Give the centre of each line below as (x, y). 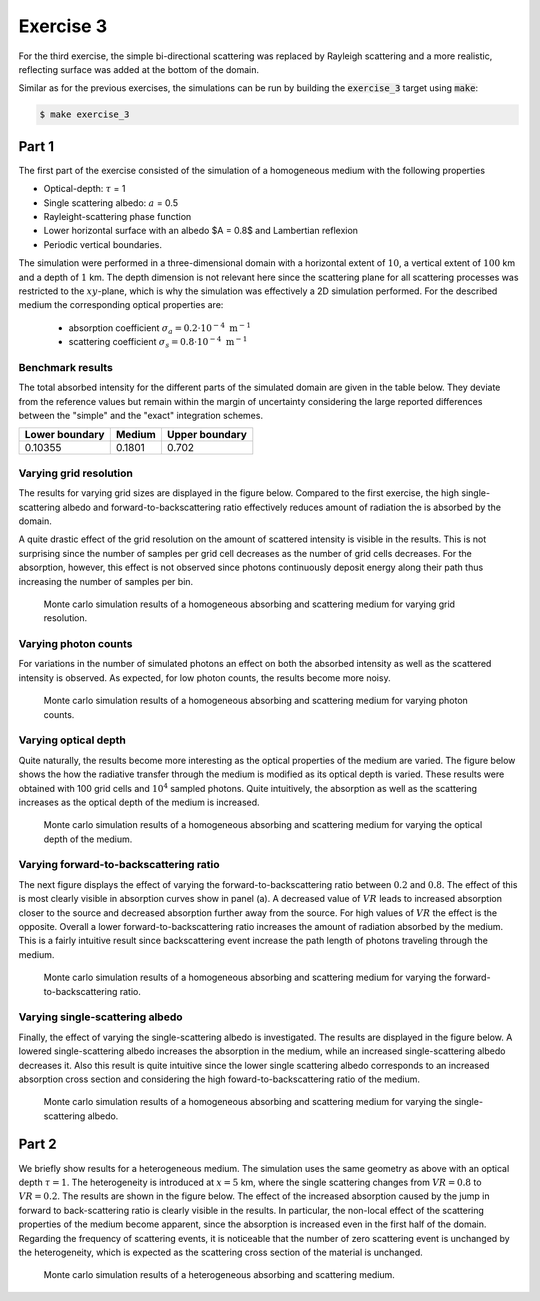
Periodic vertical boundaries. (102, 244)
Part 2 (37, 1144)
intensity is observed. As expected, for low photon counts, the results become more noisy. (204, 677)
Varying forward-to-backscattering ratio (119, 865)
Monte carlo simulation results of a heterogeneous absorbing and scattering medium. (219, 1275)
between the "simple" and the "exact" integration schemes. (141, 416)
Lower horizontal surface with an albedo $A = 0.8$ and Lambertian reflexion (201, 231)
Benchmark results (66, 367)
